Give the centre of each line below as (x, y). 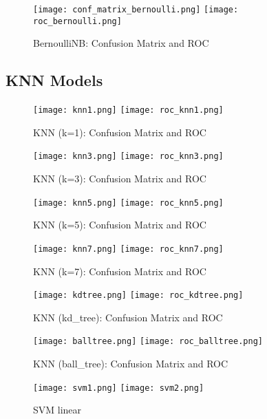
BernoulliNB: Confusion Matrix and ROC (121, 43)
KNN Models (54, 80)
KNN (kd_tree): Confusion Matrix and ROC (128, 317)
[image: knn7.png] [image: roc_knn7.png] (128, 249)
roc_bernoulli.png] (77, 21)
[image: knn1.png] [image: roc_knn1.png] (128, 110)
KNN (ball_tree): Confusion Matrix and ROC (131, 364)
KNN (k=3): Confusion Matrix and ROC (120, 179)
